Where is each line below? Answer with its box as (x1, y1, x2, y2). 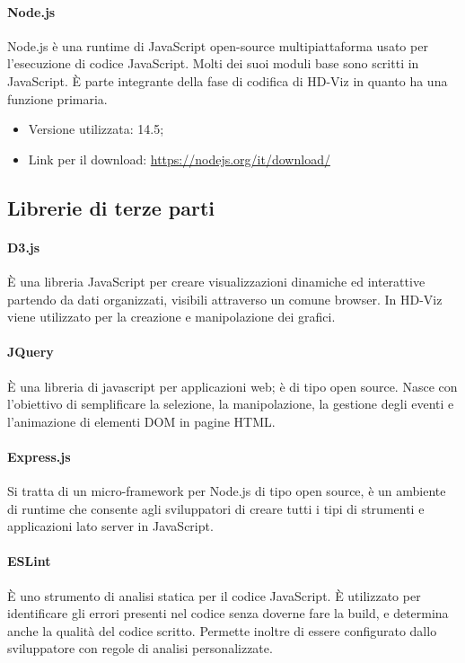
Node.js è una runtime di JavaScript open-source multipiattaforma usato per (7, 36, 428, 55)
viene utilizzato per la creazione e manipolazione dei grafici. (7, 307, 336, 326)
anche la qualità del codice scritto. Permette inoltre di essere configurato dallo (7, 621, 437, 640)
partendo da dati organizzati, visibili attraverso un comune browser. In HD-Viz (7, 289, 443, 308)
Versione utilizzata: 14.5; (28, 119, 164, 138)
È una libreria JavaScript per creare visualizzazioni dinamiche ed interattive (7, 271, 426, 290)
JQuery (7, 342, 54, 361)
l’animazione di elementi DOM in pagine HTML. (7, 411, 276, 430)
